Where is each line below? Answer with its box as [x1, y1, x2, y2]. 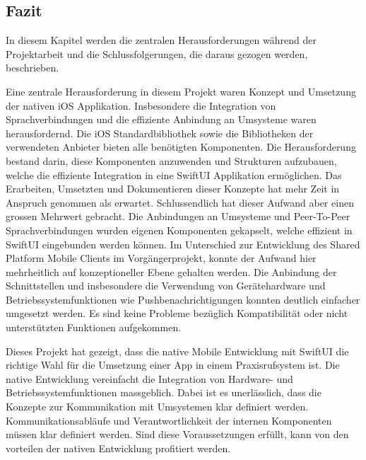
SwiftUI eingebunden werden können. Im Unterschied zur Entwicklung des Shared [6, 236, 360, 251]
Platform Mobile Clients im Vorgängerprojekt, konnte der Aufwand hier [6, 251, 317, 265]
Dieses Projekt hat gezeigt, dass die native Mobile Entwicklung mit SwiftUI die [6, 343, 349, 358]
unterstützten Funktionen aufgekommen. [6, 320, 182, 335]
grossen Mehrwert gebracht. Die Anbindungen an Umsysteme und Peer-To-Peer [6, 209, 350, 224]
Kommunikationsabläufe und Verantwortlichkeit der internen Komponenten [6, 413, 332, 427]
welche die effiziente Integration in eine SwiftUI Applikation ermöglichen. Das [6, 167, 342, 182]
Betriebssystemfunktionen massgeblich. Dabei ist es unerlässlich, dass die [6, 385, 321, 400]
